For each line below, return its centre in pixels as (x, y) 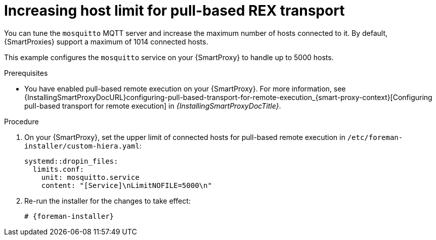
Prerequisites (26, 73)
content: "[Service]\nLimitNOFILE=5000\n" (126, 185)
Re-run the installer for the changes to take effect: (107, 201)
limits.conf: (58, 169)
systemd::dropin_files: (71, 161)
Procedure (21, 121)
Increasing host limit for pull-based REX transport (175, 11)
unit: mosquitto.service (90, 177)
